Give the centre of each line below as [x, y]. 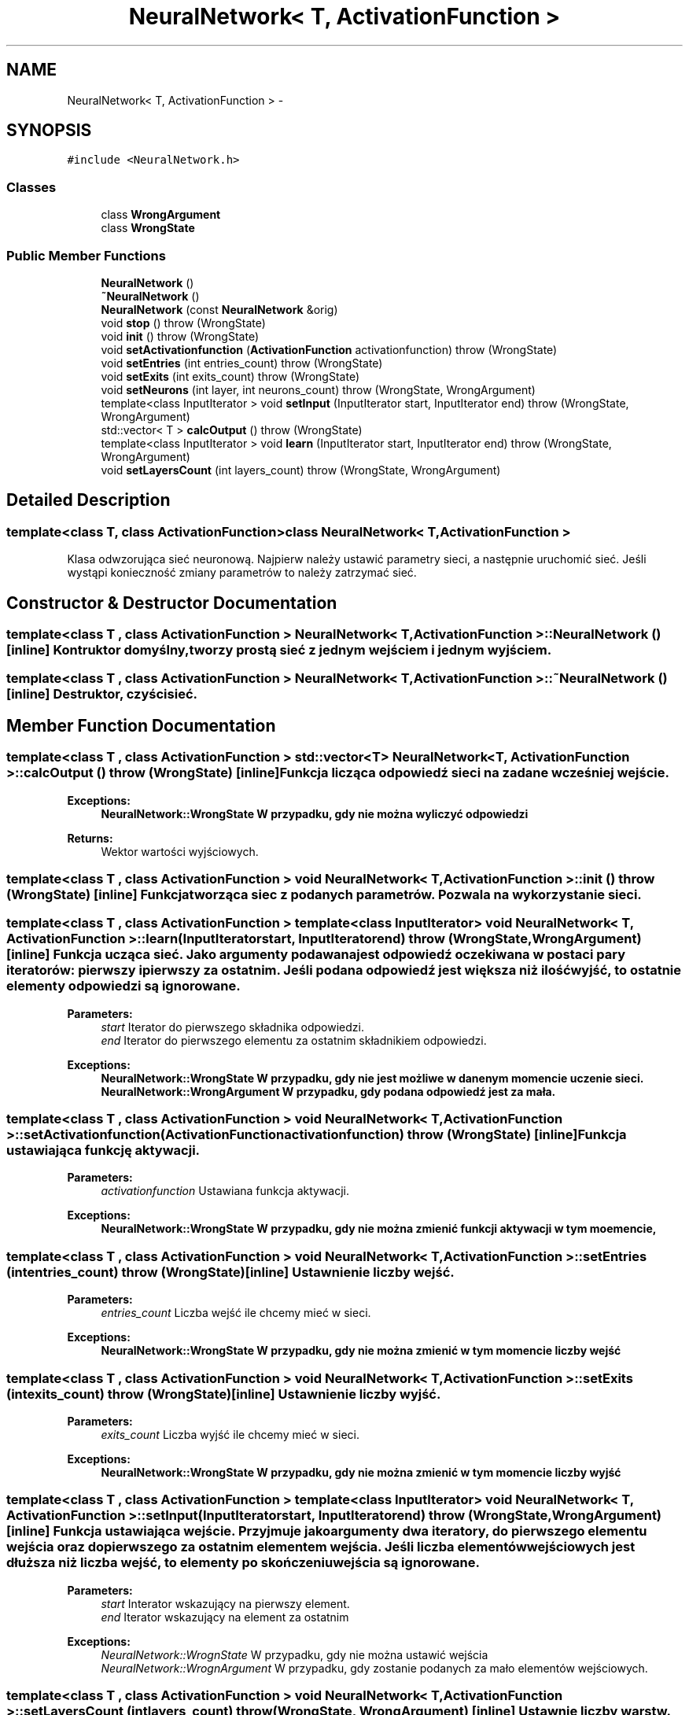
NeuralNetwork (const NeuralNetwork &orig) [219, 309]
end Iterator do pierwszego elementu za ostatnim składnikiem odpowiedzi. [294, 1040]
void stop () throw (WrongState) [183, 323]
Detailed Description [88, 500]
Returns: [90, 838]
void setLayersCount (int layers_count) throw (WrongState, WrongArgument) [301, 470]
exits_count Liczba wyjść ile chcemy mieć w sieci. [230, 1434]
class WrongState [148, 228]
